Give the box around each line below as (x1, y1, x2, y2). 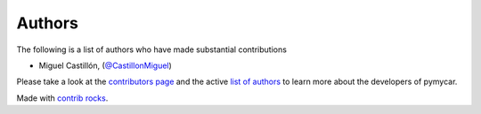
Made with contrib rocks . (16, 93, 109, 103)
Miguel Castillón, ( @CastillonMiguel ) (38, 60, 173, 71)
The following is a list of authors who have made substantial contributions (16, 44, 287, 55)
